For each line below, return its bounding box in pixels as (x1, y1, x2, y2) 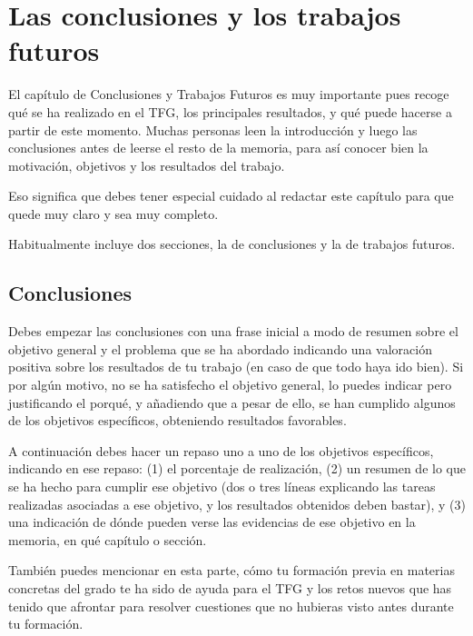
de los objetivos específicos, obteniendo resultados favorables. (8, 411, 347, 430)
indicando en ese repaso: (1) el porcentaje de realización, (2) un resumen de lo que (8, 459, 466, 478)
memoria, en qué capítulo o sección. (8, 530, 207, 549)
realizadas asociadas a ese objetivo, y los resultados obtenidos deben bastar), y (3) (8, 494, 467, 513)
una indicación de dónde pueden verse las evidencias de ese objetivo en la (8, 512, 416, 532)
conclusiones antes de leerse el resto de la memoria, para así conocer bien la (8, 138, 429, 157)
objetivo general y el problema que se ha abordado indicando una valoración (8, 339, 432, 358)
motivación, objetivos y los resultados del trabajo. (8, 155, 285, 174)
